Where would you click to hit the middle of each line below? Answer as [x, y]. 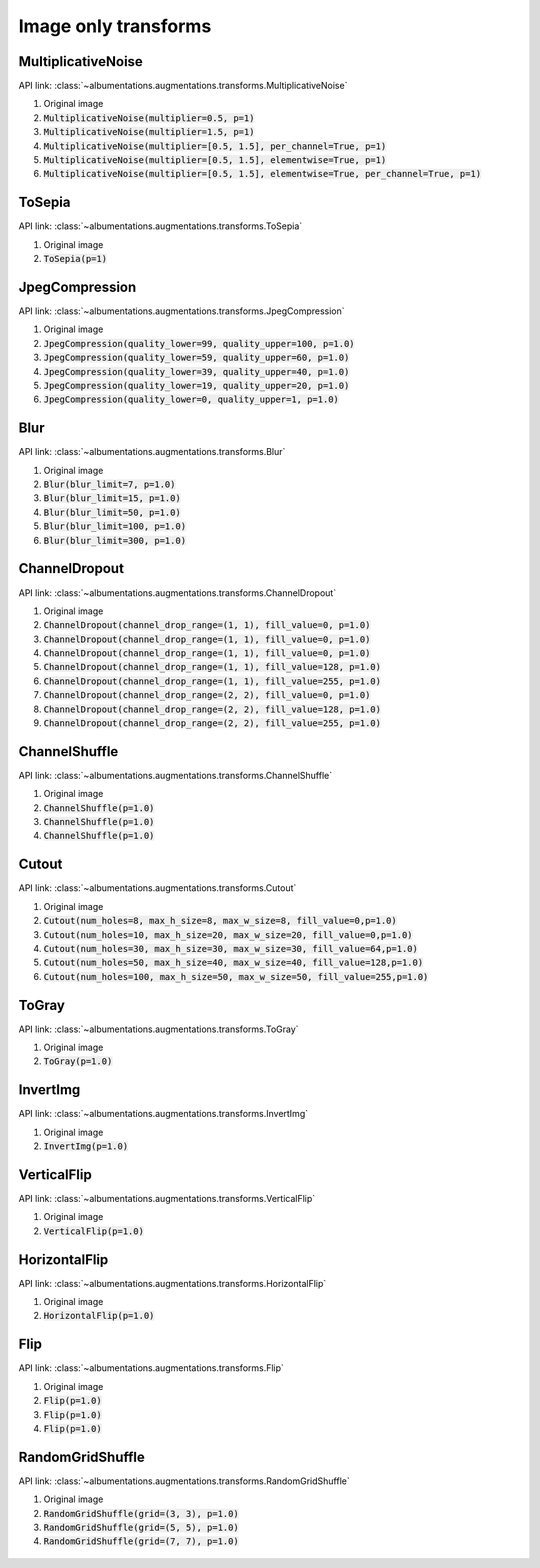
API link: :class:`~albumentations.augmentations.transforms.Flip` [151, 1368]
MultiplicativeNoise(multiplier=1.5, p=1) [149, 132]
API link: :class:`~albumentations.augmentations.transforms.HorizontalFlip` [172, 1283]
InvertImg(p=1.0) [86, 1146]
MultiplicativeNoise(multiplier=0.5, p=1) [149, 118]
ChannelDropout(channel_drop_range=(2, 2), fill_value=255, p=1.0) [212, 723]
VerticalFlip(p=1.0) [94, 1231]
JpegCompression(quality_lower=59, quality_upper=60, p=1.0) [196, 358]
